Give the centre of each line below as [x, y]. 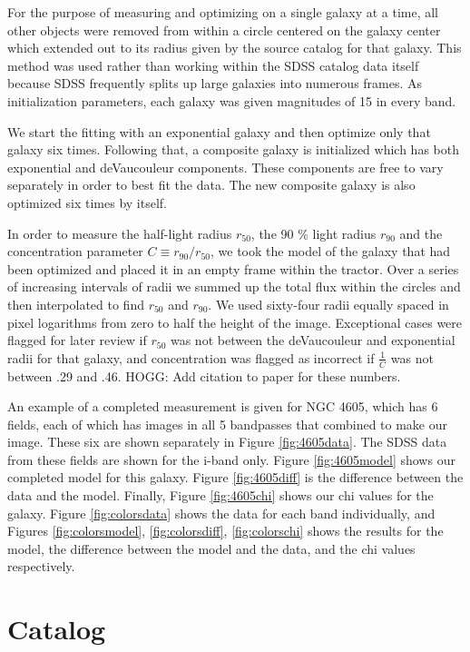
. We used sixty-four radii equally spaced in [328, 304]
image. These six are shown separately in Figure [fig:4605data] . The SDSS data [227, 442]
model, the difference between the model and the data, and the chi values [211, 548]
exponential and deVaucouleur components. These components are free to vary [225, 167]
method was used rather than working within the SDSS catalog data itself [213, 65]
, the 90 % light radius [313, 233]
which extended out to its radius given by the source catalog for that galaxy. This [235, 48]
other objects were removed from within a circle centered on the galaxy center [224, 30]
